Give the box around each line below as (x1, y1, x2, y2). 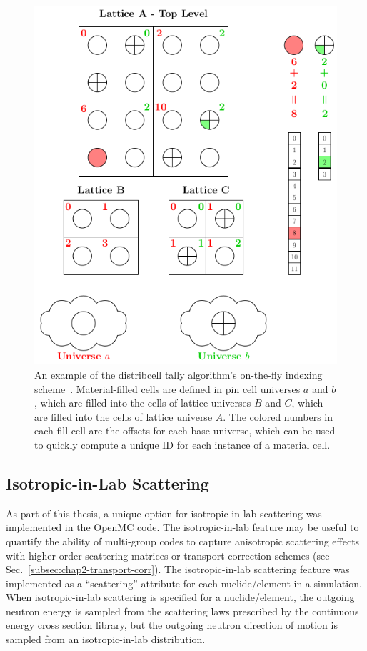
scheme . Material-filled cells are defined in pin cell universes (34, 381, 301, 396)
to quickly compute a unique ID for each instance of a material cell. (34, 437, 331, 452)
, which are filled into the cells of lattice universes (34, 395, 251, 410)
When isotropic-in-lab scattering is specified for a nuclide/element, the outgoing (6, 590, 355, 605)
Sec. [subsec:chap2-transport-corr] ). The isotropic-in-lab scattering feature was (6, 562, 350, 577)
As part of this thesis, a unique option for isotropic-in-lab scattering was (6, 505, 322, 520)
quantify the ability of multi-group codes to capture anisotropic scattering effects (6, 533, 360, 548)
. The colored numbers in (223, 409, 333, 424)
